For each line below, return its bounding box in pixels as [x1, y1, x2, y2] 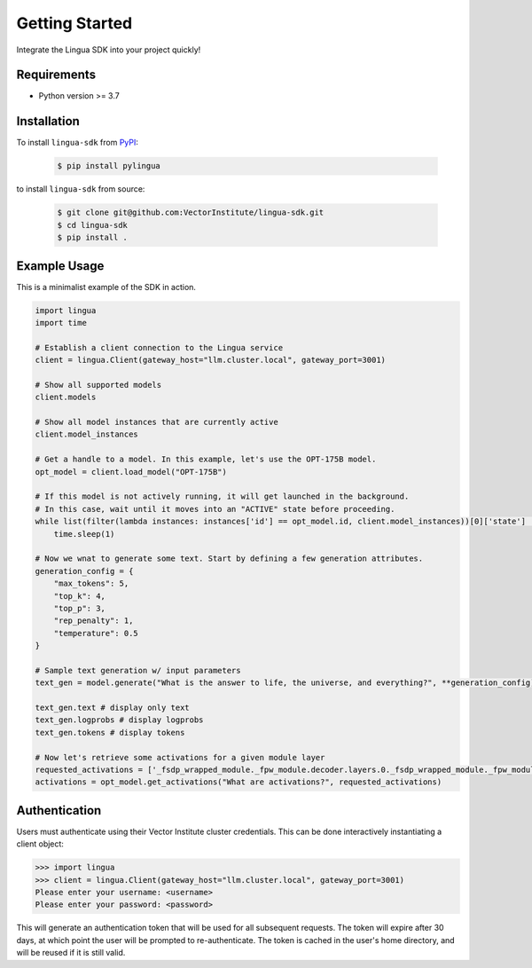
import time [35, 318, 88, 327]
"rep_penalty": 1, [53, 616, 134, 626]
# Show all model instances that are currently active [35, 417, 278, 428]
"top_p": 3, [53, 603, 106, 613]
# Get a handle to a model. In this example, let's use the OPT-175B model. [35, 454, 377, 465]
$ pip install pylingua [57, 161, 161, 171]
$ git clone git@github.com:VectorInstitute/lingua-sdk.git [57, 208, 325, 217]
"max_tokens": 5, [53, 578, 129, 589]
